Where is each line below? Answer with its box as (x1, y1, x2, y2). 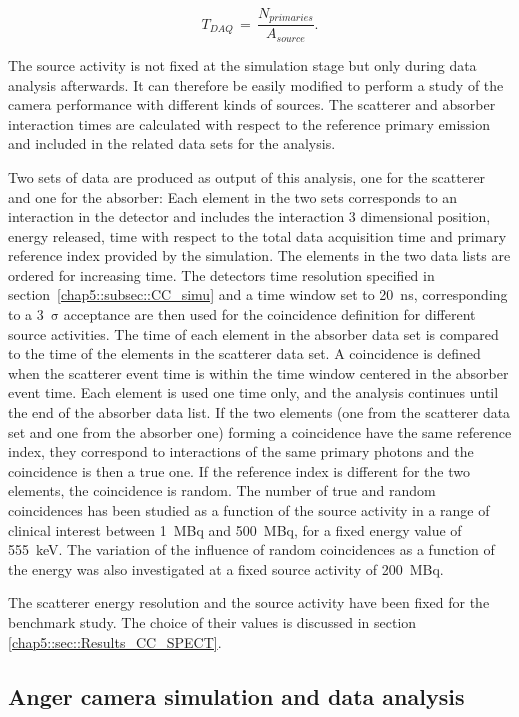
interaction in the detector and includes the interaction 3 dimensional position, (8, 206, 491, 227)
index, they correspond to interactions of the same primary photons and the (8, 441, 474, 462)
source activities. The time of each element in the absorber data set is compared (8, 323, 499, 344)
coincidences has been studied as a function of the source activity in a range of (8, 500, 490, 520)
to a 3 (8, 304, 44, 325)
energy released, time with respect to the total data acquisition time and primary (8, 225, 507, 246)
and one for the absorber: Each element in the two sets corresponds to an (8, 186, 458, 207)
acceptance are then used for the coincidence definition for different (63, 304, 476, 325)
